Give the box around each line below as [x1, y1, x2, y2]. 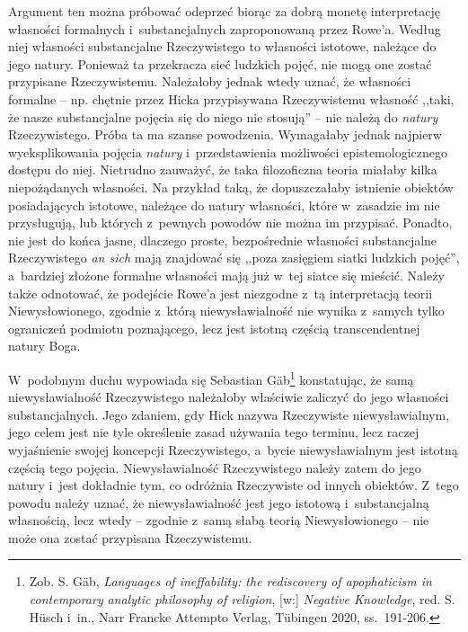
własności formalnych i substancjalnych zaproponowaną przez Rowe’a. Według [8, 19, 441, 38]
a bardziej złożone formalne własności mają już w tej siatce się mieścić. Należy [8, 265, 445, 284]
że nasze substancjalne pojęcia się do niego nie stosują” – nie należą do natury [8, 107, 438, 126]
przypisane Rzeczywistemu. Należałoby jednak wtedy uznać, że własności [8, 72, 411, 91]
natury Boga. [8, 336, 81, 355]
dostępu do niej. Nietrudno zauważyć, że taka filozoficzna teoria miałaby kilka [8, 160, 437, 179]
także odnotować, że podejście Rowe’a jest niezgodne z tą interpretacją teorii [8, 283, 433, 302]
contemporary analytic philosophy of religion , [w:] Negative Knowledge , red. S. [29, 590, 455, 609]
